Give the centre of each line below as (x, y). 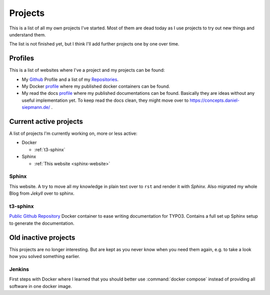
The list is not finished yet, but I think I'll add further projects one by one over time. (94, 44)
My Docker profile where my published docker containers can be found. (96, 86)
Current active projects (46, 122)
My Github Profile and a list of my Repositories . (70, 79)
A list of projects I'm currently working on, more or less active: (73, 134)
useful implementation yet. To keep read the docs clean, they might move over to (105, 100)
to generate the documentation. (42, 223)
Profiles (22, 58)
